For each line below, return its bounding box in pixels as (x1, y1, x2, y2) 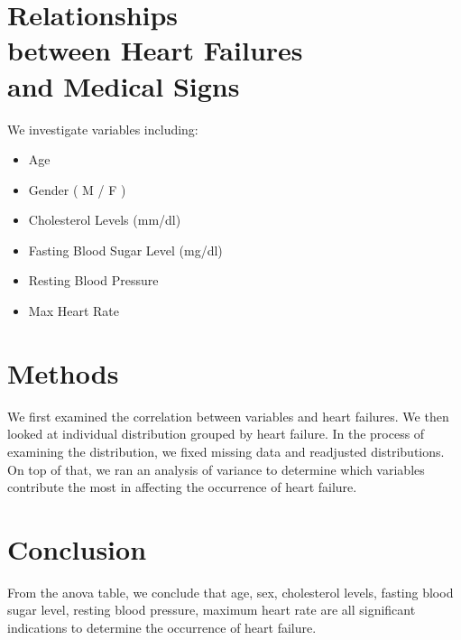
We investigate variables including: (7, 119, 198, 138)
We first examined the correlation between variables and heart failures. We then (7, 406, 449, 425)
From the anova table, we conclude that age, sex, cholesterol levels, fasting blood (7, 582, 454, 601)
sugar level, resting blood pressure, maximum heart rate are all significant (7, 600, 416, 619)
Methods (7, 354, 119, 391)
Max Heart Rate (28, 301, 119, 320)
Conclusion (7, 530, 147, 567)
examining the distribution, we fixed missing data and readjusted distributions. (7, 441, 445, 460)
